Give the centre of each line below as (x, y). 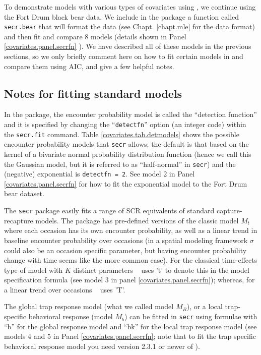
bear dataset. (24, 193)
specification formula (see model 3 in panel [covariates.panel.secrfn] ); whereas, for (129, 280)
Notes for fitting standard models (93, 93)
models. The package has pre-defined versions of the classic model (137, 220)
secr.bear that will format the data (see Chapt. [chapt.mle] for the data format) (129, 26)
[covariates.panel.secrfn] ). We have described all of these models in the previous (128, 46)
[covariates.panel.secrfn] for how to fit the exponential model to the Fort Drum (126, 183)
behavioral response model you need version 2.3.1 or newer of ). (102, 346)
